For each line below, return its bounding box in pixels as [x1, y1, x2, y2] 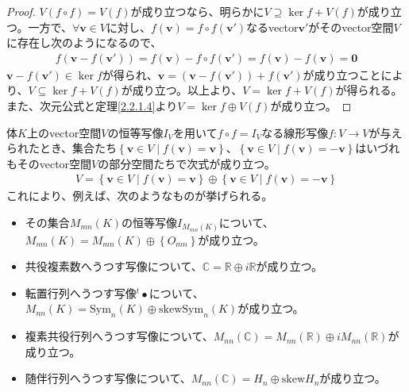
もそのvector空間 [6, 155, 92, 171]
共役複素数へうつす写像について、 [25, 258, 203, 275]
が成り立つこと [303, 66, 381, 83]
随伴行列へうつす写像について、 [25, 370, 191, 386]
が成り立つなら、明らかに [130, 3, 264, 19]
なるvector [246, 18, 299, 35]
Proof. [6, 3, 36, 19]
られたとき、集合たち [6, 140, 118, 156]
